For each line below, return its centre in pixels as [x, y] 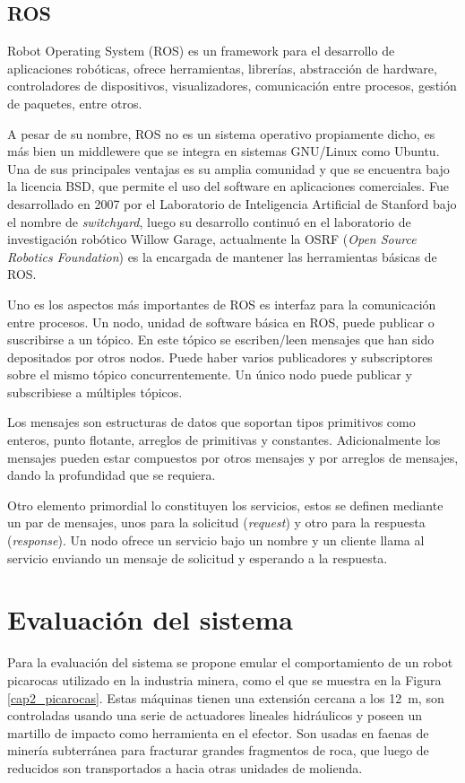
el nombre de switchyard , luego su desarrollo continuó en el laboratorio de [209, 221]
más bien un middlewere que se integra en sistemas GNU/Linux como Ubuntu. [224, 151]
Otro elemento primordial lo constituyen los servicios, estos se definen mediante [225, 505]
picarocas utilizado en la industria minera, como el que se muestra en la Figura [224, 679]
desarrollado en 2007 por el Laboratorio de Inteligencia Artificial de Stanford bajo [232, 203]
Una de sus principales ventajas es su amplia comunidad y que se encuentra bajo [228, 168]
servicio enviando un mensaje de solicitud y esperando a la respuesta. [198, 557]
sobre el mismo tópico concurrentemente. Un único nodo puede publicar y [210, 374]
